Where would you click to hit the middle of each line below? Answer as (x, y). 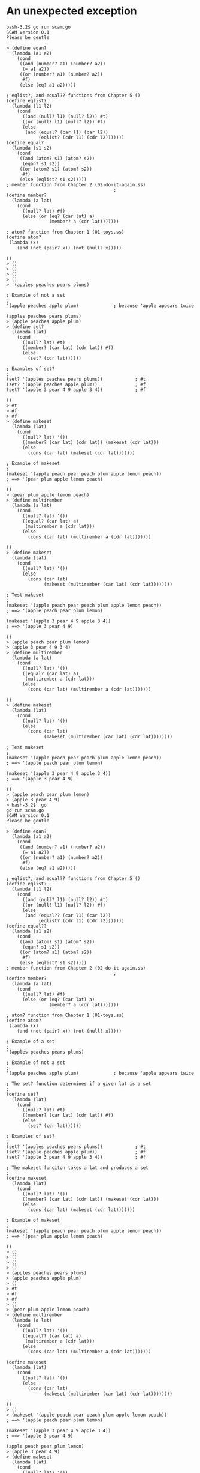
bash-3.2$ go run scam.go (38, 27)
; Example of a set (31, 1041)
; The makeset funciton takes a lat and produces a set (77, 1168)
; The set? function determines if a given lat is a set (79, 1083)
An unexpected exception (72, 11)
